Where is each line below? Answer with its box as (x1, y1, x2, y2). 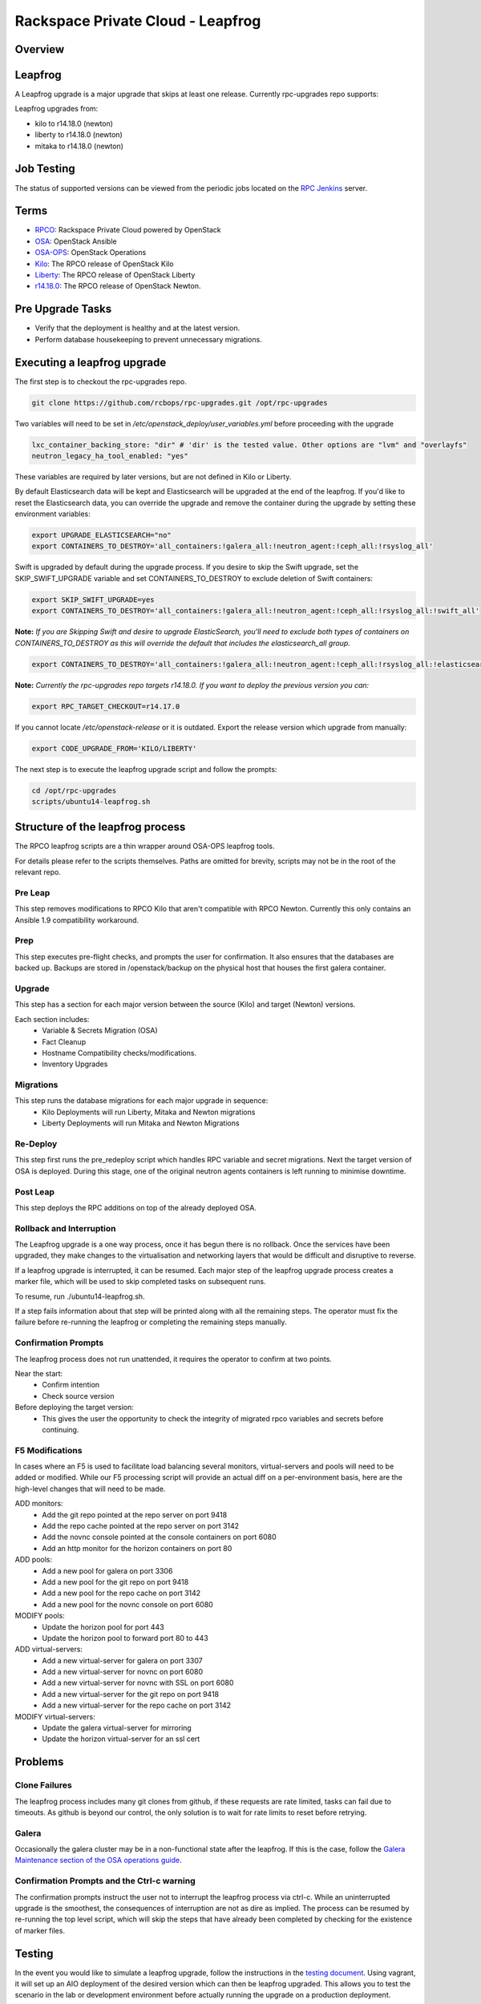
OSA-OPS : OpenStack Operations (34, 248, 147, 257)
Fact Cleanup (42, 1036, 87, 1046)
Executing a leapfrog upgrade (14, 355, 167, 369)
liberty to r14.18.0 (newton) (34, 130, 123, 139)
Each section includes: (14, 1014, 90, 1024)
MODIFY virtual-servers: (14, 1711, 95, 1721)
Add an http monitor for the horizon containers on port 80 (42, 1543, 232, 1553)
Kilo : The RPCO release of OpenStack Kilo (34, 259, 174, 269)
